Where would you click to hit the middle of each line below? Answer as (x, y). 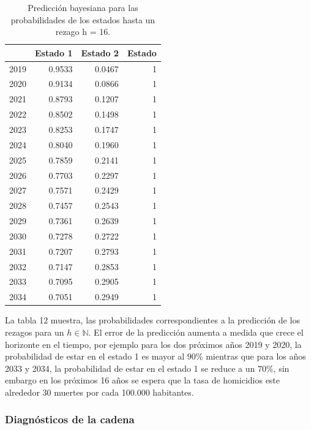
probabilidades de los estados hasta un (83, 19)
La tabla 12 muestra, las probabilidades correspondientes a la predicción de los (152, 320)
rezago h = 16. (83, 32)
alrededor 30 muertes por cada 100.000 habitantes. (99, 392)
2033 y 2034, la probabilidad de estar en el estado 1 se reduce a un (130, 368)
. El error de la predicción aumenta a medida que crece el (196, 332)
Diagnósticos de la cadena (70, 419)
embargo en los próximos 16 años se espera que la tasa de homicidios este (143, 380)
